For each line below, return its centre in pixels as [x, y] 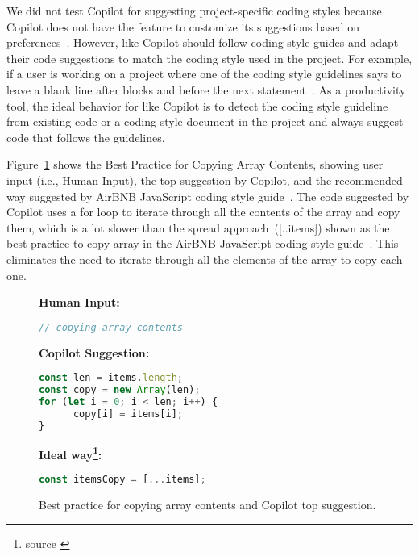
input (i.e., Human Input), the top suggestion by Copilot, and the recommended [205, 180]
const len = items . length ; [111, 378]
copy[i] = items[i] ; [128, 414]
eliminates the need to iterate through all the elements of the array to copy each [205, 259]
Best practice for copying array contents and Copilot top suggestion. [207, 504]
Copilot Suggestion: [94, 352]
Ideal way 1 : [71, 453]
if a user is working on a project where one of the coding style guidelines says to [204, 74]
